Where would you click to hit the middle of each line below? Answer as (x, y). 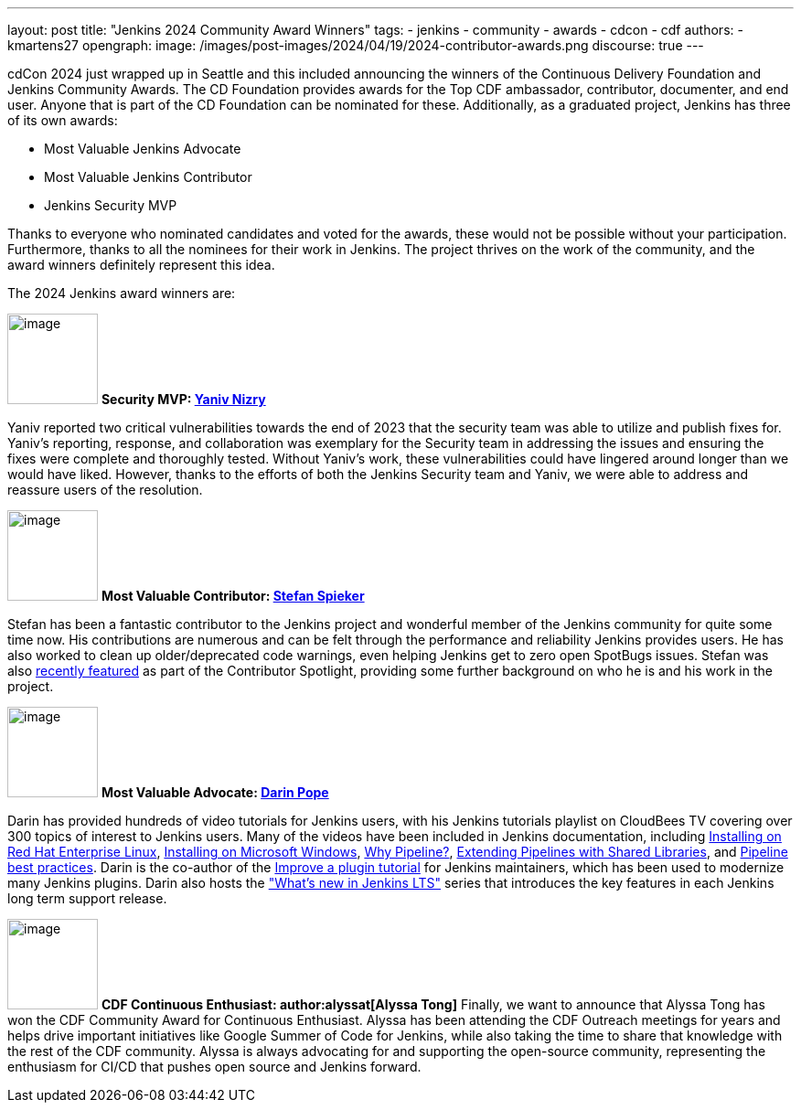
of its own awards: (63, 120)
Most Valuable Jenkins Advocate (143, 149)
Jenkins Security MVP (111, 205)
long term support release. (87, 898)
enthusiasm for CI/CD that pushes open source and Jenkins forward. (214, 1067)
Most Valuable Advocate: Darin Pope (215, 792)
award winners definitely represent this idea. (141, 265)
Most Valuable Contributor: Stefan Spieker (233, 596)
